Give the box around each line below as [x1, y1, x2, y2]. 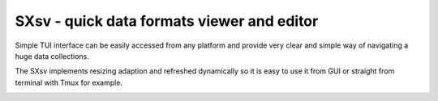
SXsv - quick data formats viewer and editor [15, 12, 319, 30]
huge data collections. [15, 51, 89, 61]
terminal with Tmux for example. [15, 78, 123, 87]
